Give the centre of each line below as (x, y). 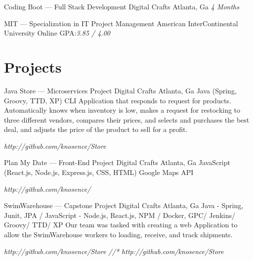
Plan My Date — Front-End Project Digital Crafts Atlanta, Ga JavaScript (117, 162)
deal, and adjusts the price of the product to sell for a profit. (96, 129)
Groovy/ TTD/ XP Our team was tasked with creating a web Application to (121, 225)
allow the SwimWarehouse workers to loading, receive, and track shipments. (118, 235)
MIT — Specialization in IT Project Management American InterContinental (121, 23)
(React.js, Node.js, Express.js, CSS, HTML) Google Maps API (99, 172)
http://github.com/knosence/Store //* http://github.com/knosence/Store (114, 251)
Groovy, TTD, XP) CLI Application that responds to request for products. (118, 100)
